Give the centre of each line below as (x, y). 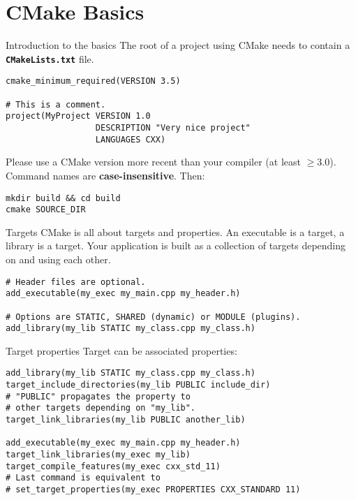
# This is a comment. (56, 104)
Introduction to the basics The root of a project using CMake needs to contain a (178, 45)
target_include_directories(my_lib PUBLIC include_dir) (138, 385)
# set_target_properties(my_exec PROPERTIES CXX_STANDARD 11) (153, 490)
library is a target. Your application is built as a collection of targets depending (176, 245)
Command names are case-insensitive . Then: (105, 175)
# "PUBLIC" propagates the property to (98, 396)
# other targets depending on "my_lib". (101, 408)
